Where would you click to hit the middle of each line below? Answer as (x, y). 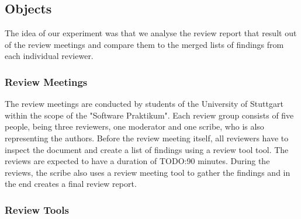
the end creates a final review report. (71, 184)
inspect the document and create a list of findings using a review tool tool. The (147, 149)
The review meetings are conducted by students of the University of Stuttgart (144, 104)
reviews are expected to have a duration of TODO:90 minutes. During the (137, 161)
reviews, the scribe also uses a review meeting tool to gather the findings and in (148, 172)
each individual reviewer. (49, 56)
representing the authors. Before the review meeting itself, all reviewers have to (147, 138)
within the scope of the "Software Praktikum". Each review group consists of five (149, 115)
